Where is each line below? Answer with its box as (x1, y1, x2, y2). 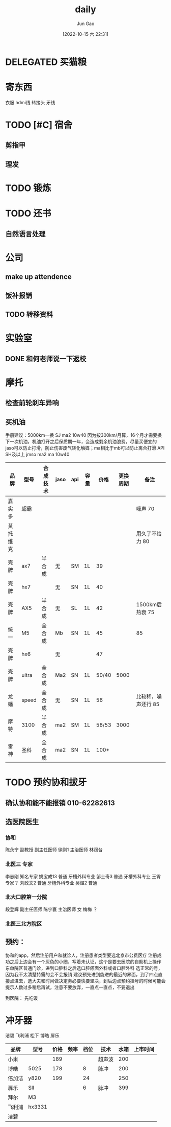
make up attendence (5, 272, 72, 281)
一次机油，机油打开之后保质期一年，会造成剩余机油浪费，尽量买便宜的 (9, 438, 157, 444)
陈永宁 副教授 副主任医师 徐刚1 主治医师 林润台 (5, 847, 103, 853)
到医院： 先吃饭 (5, 995, 38, 1001)
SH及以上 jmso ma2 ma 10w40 (5, 451, 70, 457)
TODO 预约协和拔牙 (5, 777, 87, 788)
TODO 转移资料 (5, 310, 53, 319)
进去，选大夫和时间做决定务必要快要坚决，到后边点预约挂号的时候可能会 (14, 977, 166, 984)
